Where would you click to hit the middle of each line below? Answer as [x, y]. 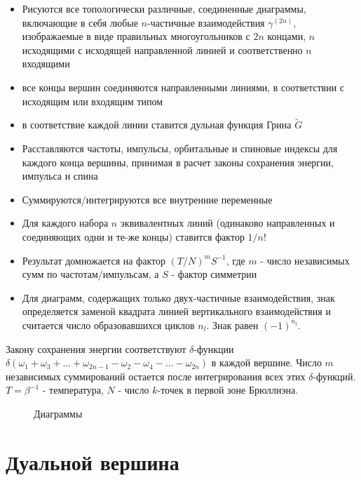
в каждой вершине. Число [266, 362]
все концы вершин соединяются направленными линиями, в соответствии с [183, 87]
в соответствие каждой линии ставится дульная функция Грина [157, 125]
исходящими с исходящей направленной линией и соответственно [162, 49]
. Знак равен [232, 325]
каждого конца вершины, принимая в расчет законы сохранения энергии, [178, 162]
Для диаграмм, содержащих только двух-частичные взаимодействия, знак [178, 297]
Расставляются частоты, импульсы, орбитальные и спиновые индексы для [180, 148]
